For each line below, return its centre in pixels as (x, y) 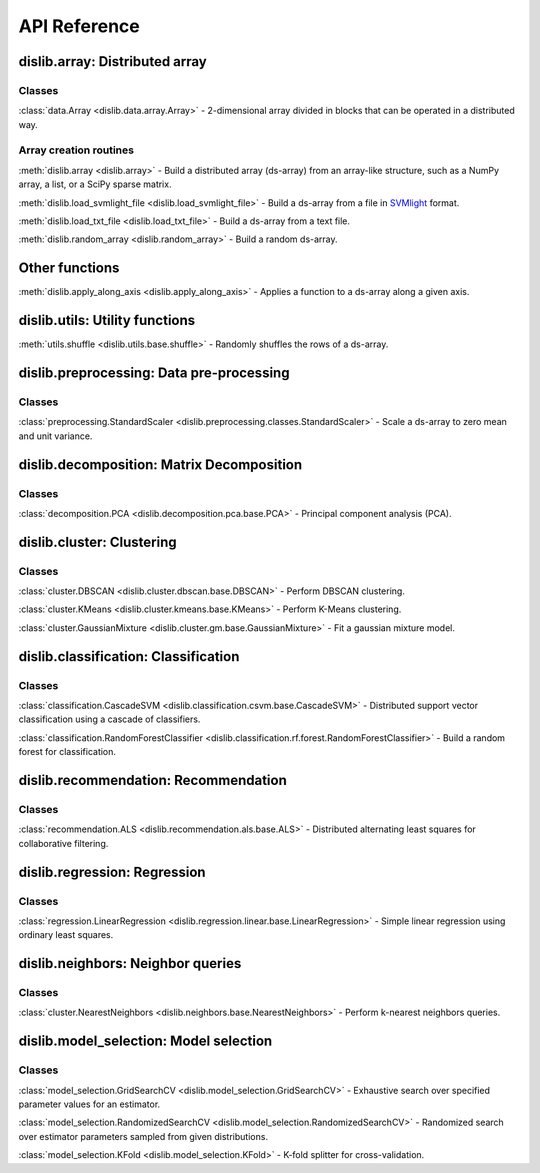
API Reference (79, 26)
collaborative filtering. (63, 843)
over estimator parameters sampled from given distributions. (143, 1136)
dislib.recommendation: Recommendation (152, 780)
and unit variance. (55, 436)
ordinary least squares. (66, 935)
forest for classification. (67, 752)
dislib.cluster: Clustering (97, 541)
